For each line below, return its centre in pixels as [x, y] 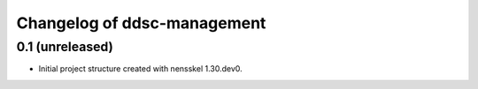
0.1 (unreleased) [65, 47]
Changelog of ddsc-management [141, 23]
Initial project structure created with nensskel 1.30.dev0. [140, 69]
